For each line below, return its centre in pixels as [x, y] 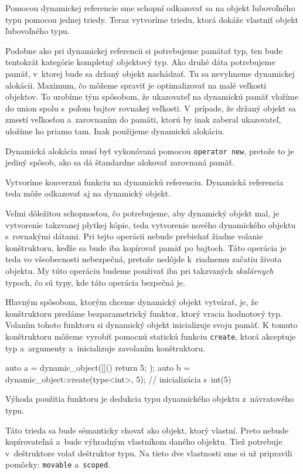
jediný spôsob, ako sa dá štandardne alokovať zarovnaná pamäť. [120, 162]
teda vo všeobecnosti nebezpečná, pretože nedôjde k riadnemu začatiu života [144, 259]
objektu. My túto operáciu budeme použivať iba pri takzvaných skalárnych [139, 270]
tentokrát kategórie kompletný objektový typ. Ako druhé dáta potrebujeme [140, 62]
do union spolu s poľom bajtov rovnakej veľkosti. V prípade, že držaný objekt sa [151, 108]
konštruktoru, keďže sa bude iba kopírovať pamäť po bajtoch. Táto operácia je [146, 247]
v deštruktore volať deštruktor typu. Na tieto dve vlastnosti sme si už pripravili [149, 453]
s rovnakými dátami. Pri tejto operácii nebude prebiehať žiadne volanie [134, 236]
